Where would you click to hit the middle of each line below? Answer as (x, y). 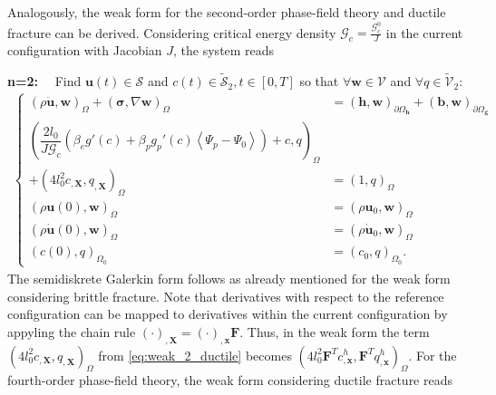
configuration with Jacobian (85, 50)
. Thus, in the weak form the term (335, 331)
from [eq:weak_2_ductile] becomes (195, 355)
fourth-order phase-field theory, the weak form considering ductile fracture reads (230, 380)
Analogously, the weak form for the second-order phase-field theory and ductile (227, 12)
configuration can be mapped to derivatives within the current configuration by (228, 314)
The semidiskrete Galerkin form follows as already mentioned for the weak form (229, 278)
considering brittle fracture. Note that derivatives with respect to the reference (226, 296)
